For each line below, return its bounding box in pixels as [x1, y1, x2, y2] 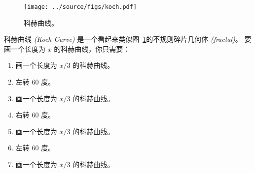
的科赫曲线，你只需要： [54, 43, 130, 54]
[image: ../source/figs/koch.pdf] [24, 3, 137, 10]
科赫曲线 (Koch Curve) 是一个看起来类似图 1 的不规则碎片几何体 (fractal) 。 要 [4, 34, 252, 44]
